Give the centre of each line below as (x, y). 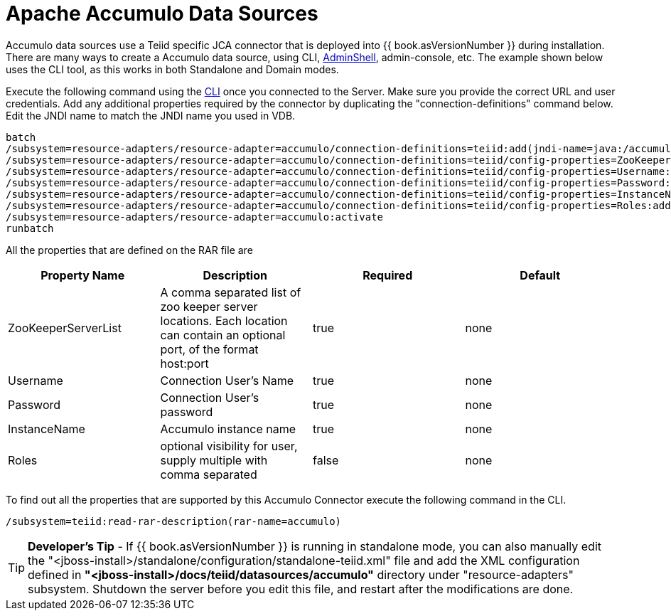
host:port (184, 363)
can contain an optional (223, 335)
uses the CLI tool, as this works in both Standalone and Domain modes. (172, 69)
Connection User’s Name (227, 380)
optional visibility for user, (229, 446)
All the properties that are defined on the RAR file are (129, 250)
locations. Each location (224, 320)
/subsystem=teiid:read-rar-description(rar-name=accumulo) (174, 521)
